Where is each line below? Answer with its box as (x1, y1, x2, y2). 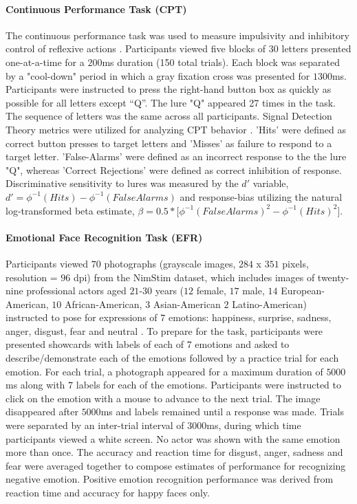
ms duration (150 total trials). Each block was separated (102, 54, 340, 69)
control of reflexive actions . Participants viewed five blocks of (6, 41, 266, 56)
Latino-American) (232, 296, 307, 311)
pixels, (282, 256, 309, 270)
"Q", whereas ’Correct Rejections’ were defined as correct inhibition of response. (6, 162, 342, 177)
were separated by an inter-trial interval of (6, 418, 184, 432)
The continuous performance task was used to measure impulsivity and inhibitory (6, 28, 349, 42)
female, (196, 283, 226, 298)
